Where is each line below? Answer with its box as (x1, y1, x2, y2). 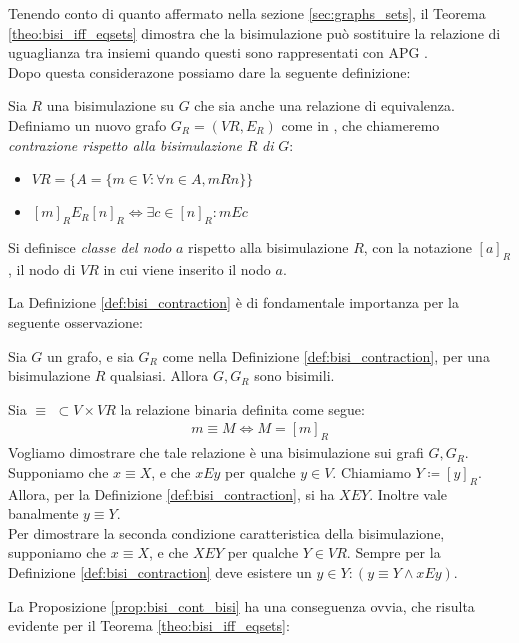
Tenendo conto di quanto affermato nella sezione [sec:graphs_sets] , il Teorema (8, 3, 486, 23)
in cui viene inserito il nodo (103, 258, 271, 279)
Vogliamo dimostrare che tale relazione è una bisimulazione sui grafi (8, 442, 424, 463)
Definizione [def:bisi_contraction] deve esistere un (8, 561, 312, 582)
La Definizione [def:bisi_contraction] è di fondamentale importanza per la (8, 292, 459, 313)
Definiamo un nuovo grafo (8, 114, 167, 135)
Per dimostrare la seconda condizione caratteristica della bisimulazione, (8, 522, 445, 543)
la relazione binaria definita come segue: (120, 398, 365, 419)
